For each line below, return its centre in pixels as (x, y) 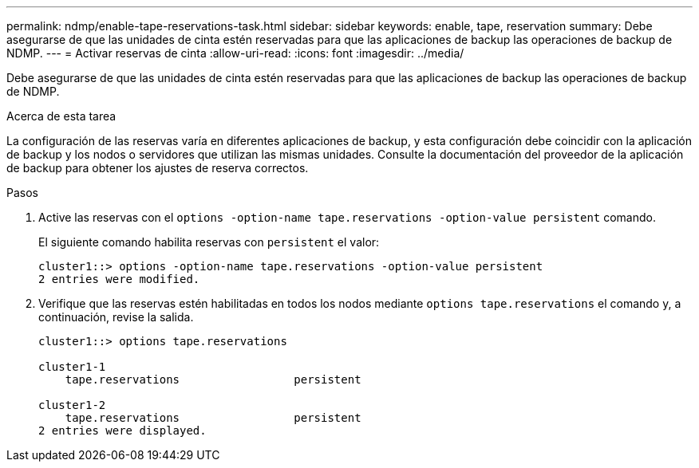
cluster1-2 (72, 405)
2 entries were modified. (119, 279)
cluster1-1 (72, 367)
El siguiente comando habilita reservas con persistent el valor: (209, 242)
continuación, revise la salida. (116, 317)
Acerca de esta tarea (61, 116)
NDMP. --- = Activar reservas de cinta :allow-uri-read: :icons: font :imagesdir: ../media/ (235, 53)
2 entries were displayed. (122, 431)
